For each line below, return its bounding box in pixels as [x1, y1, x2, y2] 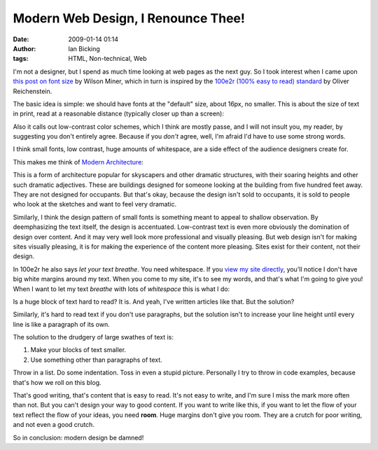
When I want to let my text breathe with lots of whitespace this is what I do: [13, 284, 230, 293]
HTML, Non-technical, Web [68, 55, 147, 63]
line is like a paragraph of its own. [13, 320, 110, 328]
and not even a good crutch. [13, 421, 94, 429]
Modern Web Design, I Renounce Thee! [13, 10, 245, 26]
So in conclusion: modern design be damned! [13, 433, 144, 442]
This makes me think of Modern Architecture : [13, 157, 143, 166]
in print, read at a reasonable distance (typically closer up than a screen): [13, 109, 224, 118]
